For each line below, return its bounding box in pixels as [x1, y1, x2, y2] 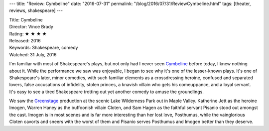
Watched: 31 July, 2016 [9, 51, 57, 57]
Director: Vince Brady [9, 24, 53, 30]
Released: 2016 [9, 37, 41, 43]
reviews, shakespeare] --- [9, 7, 63, 13]
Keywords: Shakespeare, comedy [9, 45, 78, 51]
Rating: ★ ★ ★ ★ [9, 30, 47, 37]
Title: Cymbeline [9, 16, 43, 22]
